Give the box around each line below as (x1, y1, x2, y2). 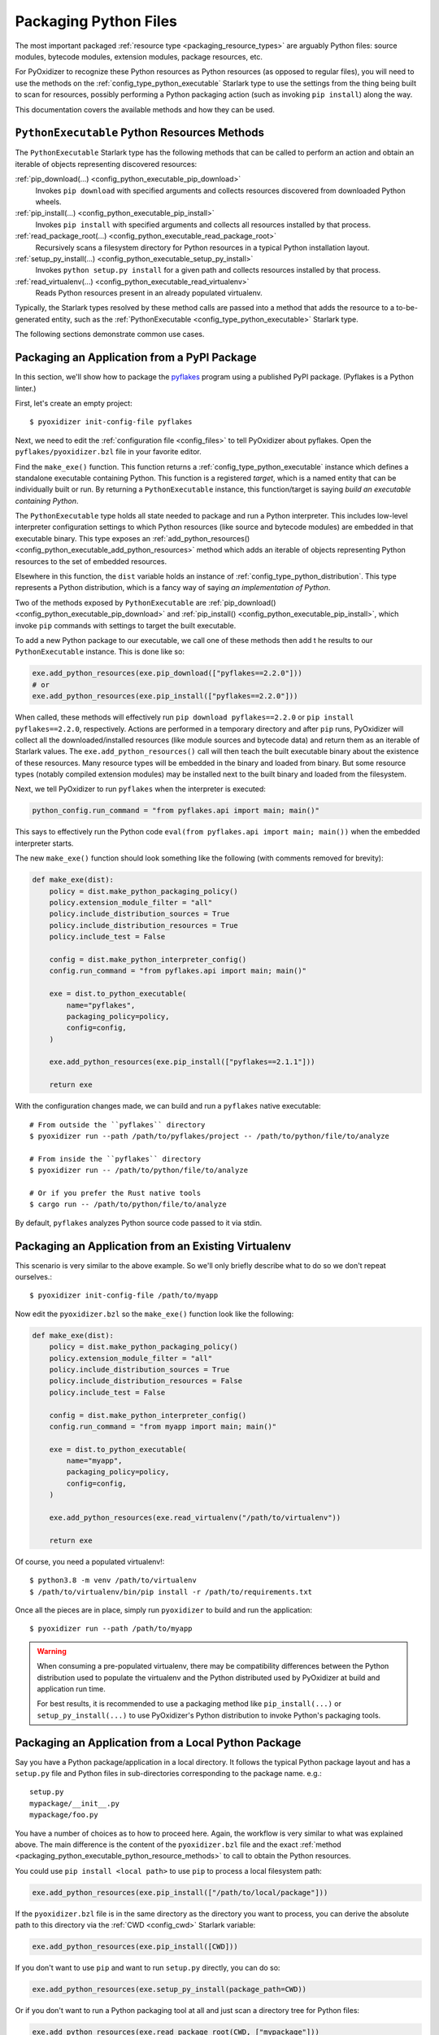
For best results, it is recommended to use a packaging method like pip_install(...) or (37, 1699, 341, 1709)
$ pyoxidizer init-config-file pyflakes (29, 418, 193, 427)
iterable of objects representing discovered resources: (15, 159, 198, 168)
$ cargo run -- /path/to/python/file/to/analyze (29, 1200, 227, 1209)
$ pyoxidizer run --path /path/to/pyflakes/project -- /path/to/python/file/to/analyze (29, 1131, 390, 1140)
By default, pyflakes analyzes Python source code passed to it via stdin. (15, 1218, 263, 1228)
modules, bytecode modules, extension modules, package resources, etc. (15, 51, 263, 61)
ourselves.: (15, 1272, 53, 1282)
